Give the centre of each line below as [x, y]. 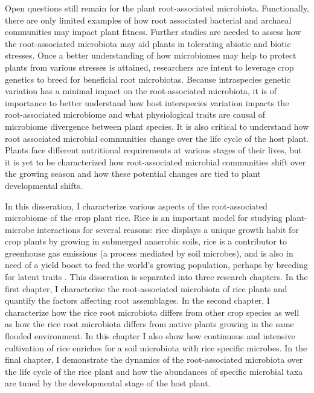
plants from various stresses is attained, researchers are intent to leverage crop [149, 67]
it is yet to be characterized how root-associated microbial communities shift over [155, 161]
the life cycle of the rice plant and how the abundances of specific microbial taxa [154, 371]
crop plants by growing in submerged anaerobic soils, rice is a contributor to [146, 241]
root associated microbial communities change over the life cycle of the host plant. [157, 138]
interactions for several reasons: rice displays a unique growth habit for [168, 229]
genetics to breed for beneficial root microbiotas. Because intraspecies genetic [148, 79]
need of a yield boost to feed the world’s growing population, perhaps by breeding [156, 265]
